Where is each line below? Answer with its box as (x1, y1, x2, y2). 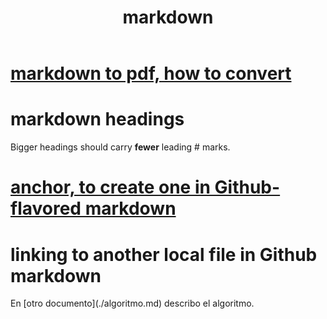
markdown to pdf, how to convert (10, 62, 292, 85)
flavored (10, 197, 82, 220)
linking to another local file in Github (10, 243, 318, 266)
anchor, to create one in (10, 176, 211, 199)
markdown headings (10, 108, 185, 131)
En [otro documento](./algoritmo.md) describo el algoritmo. (10, 297, 255, 310)
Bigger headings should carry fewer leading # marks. (10, 141, 231, 153)
